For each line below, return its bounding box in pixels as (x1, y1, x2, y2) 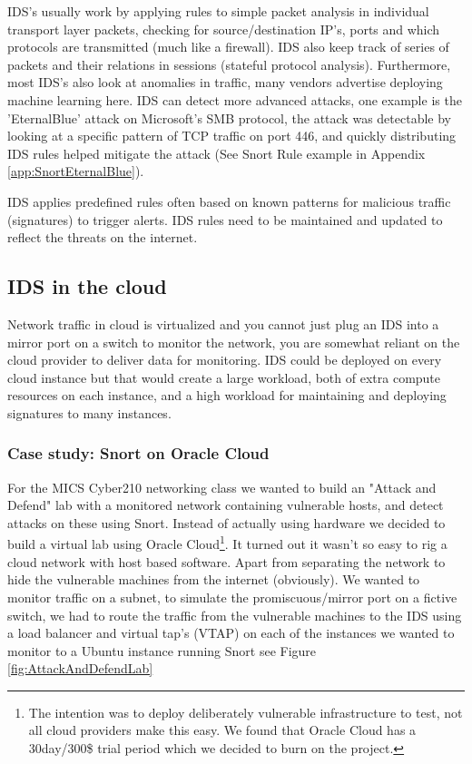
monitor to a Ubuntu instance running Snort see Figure (7, 641, 317, 660)
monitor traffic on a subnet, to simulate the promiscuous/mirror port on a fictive (7, 587, 457, 606)
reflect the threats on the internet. (7, 228, 198, 247)
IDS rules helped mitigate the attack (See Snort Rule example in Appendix (7, 143, 426, 162)
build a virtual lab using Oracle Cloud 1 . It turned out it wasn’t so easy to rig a (7, 532, 447, 553)
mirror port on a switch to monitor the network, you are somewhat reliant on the (7, 332, 460, 351)
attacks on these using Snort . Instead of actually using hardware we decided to (7, 513, 446, 532)
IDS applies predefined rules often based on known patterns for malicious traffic (7, 191, 451, 211)
